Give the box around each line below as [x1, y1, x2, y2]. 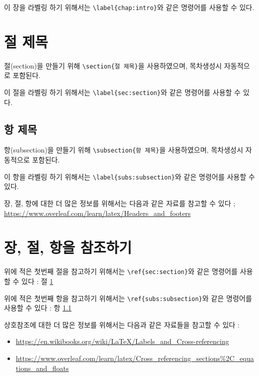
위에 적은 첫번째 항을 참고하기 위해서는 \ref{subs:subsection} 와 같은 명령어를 [4, 292, 252, 303]
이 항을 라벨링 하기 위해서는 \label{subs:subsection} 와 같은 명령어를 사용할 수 [4, 171, 255, 181]
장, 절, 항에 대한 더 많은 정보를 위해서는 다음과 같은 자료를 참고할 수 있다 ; [4, 197, 236, 208]
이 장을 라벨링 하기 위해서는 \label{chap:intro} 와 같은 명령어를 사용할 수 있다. [4, 2, 255, 12]
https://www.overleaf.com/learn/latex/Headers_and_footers [4, 207, 191, 218]
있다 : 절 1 [21, 275, 53, 286]
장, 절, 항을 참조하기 [4, 237, 132, 257]
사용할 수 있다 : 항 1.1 [4, 302, 72, 313]
